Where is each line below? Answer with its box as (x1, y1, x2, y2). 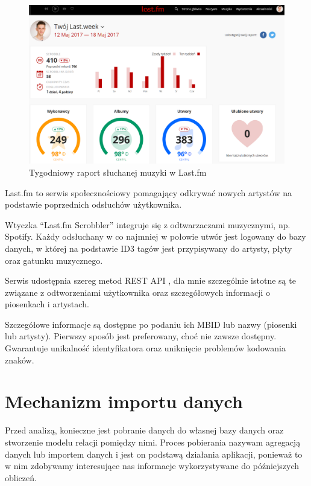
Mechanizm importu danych (5, 389, 243, 414)
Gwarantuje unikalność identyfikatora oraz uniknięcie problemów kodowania (5, 342, 286, 354)
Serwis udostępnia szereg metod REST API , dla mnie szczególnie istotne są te (5, 274, 296, 287)
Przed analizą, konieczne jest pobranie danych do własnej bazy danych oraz (5, 424, 284, 436)
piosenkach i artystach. (5, 298, 89, 310)
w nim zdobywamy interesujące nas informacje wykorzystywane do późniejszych (5, 459, 300, 472)
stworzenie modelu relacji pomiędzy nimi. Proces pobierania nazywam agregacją (5, 435, 301, 448)
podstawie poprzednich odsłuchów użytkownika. (5, 198, 182, 211)
